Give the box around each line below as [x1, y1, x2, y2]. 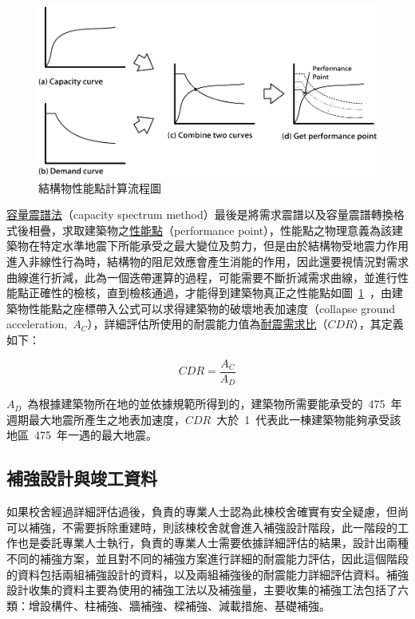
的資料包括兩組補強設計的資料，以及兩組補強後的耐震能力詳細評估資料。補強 [6, 565, 409, 582]
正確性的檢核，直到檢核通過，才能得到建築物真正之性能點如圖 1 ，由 [28, 284, 392, 301]
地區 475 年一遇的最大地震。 [6, 427, 157, 443]
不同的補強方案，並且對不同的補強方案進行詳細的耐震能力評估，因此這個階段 [6, 550, 409, 566]
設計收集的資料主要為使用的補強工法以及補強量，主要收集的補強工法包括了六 [6, 581, 409, 598]
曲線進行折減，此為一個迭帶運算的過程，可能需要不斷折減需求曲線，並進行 [6, 268, 397, 285]
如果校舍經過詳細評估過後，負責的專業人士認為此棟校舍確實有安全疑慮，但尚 [6, 503, 409, 520]
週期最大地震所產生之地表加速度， [6, 411, 185, 427]
